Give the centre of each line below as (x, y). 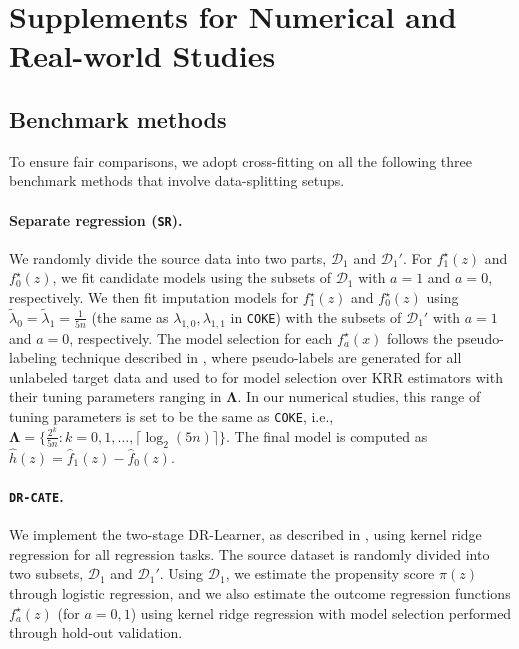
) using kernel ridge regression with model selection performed (321, 612)
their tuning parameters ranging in (115, 396)
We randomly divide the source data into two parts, (168, 257)
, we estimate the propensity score (330, 573)
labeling (33, 357)
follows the (420, 337)
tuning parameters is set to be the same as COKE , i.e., (171, 415)
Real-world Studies (142, 55)
